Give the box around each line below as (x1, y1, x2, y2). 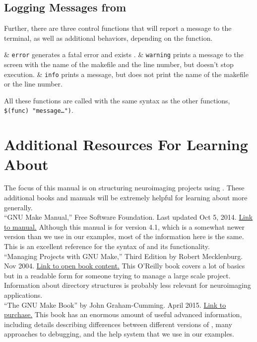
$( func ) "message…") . (4, 105, 73, 115)
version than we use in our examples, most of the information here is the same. (4, 231, 244, 242)
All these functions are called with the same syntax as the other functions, (4, 95, 230, 105)
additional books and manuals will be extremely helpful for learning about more (4, 192, 248, 203)
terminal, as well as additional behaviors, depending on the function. (4, 32, 213, 43)
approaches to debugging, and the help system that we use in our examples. (4, 329, 235, 339)
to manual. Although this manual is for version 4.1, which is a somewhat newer (4, 221, 245, 232)
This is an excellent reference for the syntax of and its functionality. (4, 241, 210, 252)
